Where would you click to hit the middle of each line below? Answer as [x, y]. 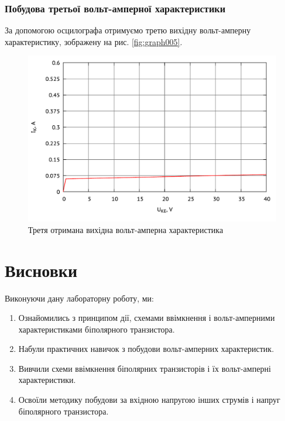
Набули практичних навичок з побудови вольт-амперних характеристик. [146, 349]
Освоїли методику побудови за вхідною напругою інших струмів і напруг [149, 400]
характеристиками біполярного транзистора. [97, 329]
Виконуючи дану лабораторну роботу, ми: [79, 298]
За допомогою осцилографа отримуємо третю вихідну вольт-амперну [128, 30]
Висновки [41, 270]
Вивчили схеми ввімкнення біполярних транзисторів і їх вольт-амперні [145, 368]
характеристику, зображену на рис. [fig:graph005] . [94, 41]
